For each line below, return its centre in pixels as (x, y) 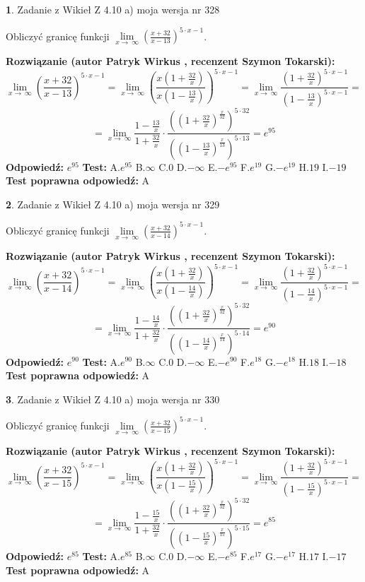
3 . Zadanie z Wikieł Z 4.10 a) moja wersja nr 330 (113, 399)
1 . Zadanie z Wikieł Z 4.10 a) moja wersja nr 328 (113, 9)
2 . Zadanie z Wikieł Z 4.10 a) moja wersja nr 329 (113, 204)
